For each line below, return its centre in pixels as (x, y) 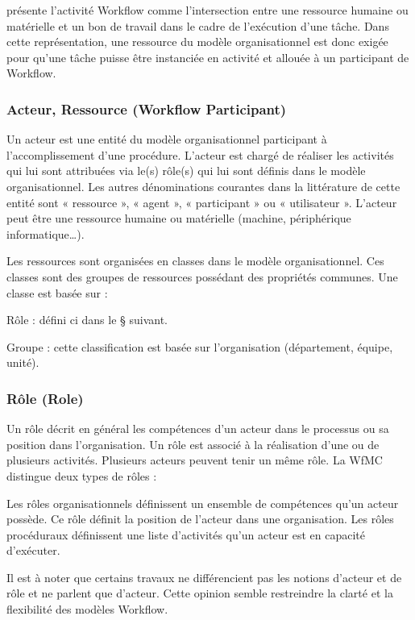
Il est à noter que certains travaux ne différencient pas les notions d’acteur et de (204, 577)
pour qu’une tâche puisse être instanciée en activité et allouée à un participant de (208, 57)
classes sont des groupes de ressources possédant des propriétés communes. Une (202, 276)
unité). (23, 362)
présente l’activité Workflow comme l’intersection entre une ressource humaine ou (207, 10)
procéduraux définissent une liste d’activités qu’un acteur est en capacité (186, 534)
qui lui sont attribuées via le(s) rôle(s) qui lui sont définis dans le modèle (186, 171)
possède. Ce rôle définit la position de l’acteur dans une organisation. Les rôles (200, 519)
